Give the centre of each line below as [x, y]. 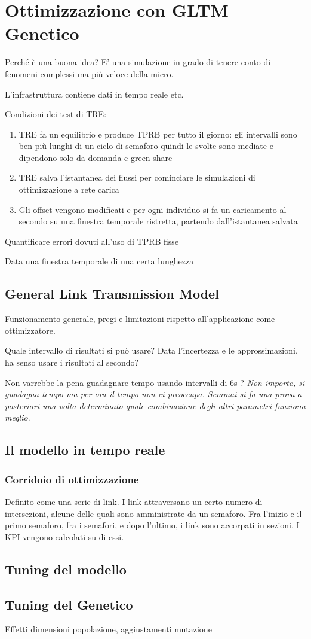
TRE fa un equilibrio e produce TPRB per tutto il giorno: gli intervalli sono [158, 134]
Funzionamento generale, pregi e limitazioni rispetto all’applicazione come [140, 319]
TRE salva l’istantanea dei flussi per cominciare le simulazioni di [137, 177]
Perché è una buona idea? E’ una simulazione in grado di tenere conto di [138, 62]
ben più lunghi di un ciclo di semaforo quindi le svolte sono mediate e [146, 146]
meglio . [18, 417]
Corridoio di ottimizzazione [72, 479]
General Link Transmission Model [112, 293]
